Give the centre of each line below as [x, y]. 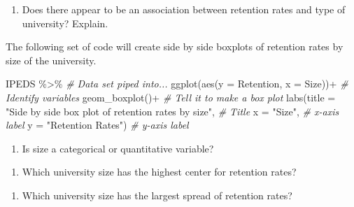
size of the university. [51, 60]
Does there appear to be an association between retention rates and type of [184, 9]
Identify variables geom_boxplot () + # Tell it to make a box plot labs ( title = [171, 97]
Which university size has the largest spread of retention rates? [157, 195]
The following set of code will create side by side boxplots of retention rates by [175, 47]
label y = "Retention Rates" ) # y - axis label [97, 125]
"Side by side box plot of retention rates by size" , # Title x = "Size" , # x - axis [172, 111]
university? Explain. [65, 23]
